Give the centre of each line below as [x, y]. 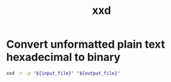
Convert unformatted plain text [85, 44]
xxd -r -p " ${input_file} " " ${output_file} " [63, 73]
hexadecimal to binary [63, 57]
